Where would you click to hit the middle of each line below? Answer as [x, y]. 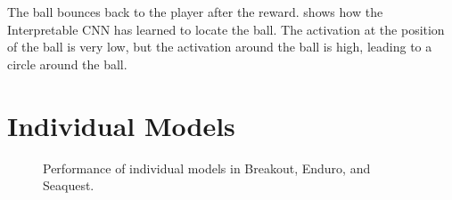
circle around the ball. [67, 64]
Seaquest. [69, 185]
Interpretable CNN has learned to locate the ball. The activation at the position [226, 29]
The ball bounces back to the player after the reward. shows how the [195, 12]
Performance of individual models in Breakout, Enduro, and [207, 168]
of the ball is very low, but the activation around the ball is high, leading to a [220, 47]
